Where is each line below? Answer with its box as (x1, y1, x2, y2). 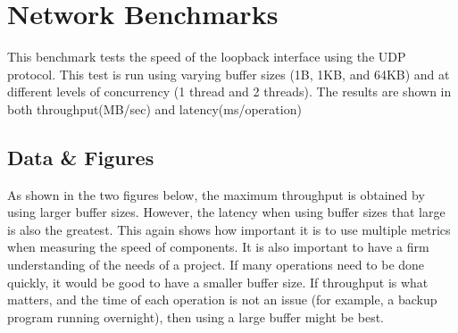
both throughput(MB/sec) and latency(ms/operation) (7, 99, 302, 118)
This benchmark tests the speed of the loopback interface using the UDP (7, 47, 406, 66)
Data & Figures (7, 143, 154, 171)
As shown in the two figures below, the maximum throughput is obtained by (7, 185, 425, 204)
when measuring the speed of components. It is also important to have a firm (7, 237, 429, 256)
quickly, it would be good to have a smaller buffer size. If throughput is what (7, 272, 429, 291)
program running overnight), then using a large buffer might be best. (7, 307, 384, 326)
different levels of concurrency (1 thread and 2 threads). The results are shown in (7, 82, 452, 101)
